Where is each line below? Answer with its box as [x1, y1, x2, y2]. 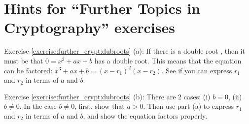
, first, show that [74, 101, 125, 111]
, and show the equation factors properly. [83, 110, 208, 121]
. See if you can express [161, 65, 232, 75]
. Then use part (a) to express [143, 101, 234, 111]
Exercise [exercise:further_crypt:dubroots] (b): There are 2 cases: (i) [4, 91, 211, 101]
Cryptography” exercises [4, 17, 175, 37]
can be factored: [4, 65, 53, 75]
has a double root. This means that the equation [94, 55, 242, 65]
